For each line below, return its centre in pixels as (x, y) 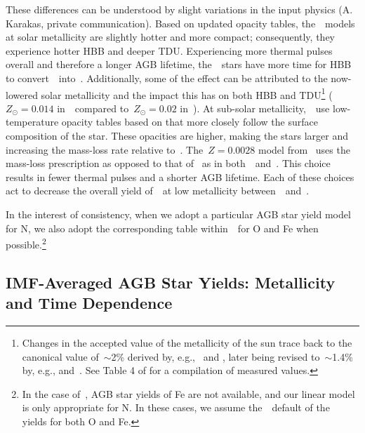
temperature (32, 122)
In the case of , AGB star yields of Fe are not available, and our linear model (188, 393)
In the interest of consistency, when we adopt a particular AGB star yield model (178, 214)
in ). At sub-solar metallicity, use (255, 108)
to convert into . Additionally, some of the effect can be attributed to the (167, 78)
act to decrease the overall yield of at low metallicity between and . (158, 191)
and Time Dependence (89, 303)
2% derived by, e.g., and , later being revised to (215, 356)
